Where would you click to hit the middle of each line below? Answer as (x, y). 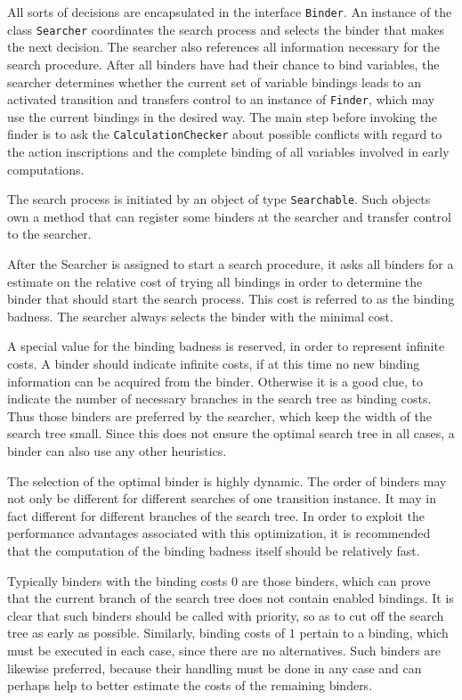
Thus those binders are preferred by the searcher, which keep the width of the (219, 415)
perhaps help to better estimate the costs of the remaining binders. (190, 685)
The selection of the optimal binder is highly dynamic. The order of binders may (227, 480)
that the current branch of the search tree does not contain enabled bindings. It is (231, 598)
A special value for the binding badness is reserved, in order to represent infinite (226, 346)
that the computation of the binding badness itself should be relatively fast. (214, 550)
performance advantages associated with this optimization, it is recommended (219, 533)
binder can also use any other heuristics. (117, 450)
